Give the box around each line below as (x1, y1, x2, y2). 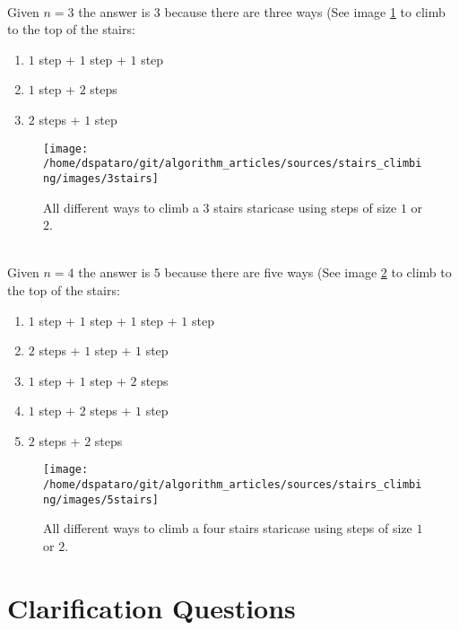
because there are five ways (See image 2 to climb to (164, 263, 452, 282)
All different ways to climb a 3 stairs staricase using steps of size (43, 197, 397, 216)
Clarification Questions (7, 589, 296, 626)
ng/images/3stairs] (43, 171, 159, 185)
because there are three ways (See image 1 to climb (164, 2, 446, 21)
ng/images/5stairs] (43, 493, 159, 506)
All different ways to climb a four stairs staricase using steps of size (43, 519, 412, 538)
